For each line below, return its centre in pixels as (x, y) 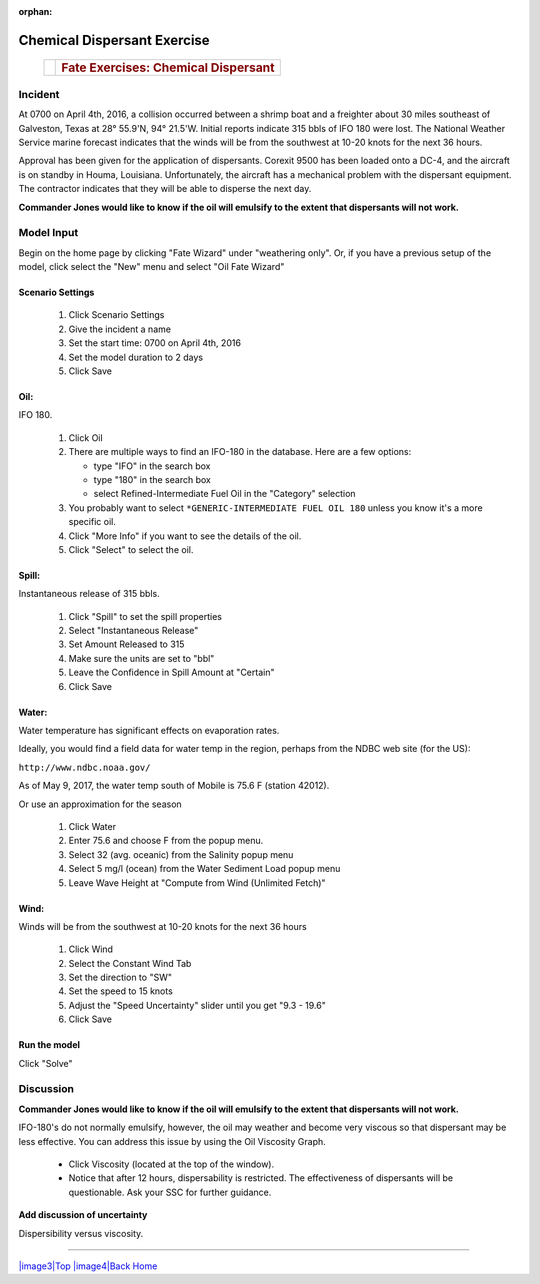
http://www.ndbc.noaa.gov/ (84, 767)
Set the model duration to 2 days (136, 357)
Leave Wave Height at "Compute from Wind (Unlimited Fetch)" (197, 882)
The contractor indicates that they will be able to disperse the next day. (165, 189)
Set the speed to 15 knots (121, 991)
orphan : (35, 11)
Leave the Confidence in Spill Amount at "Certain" (171, 672)
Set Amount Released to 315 (126, 644)
